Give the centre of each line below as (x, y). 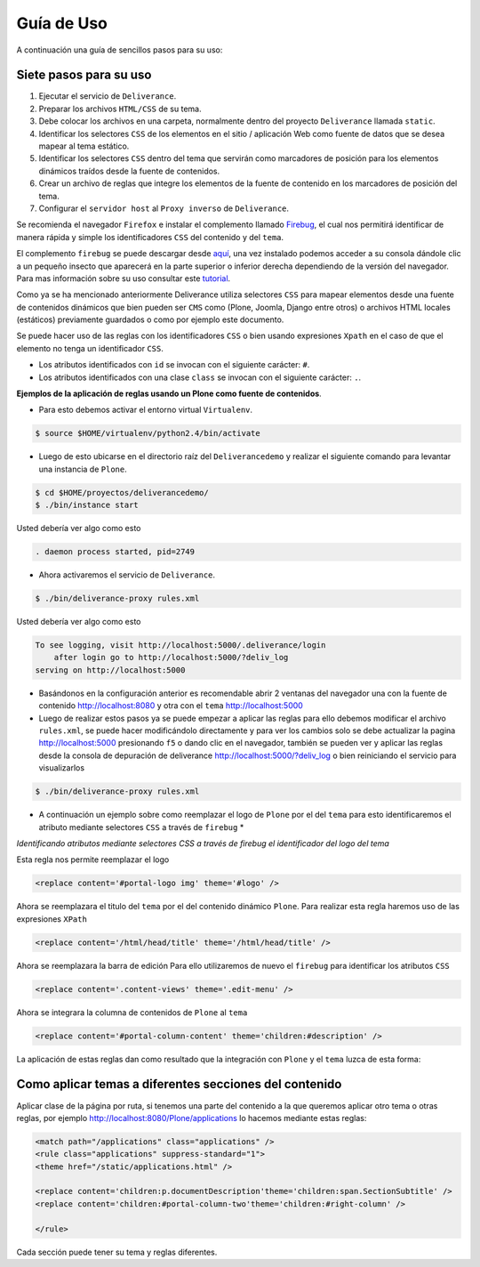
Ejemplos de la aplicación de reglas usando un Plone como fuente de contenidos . (169, 394)
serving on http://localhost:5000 (110, 670)
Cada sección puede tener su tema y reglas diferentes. (117, 1252)
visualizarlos (61, 768)
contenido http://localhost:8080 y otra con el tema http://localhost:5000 (171, 706)
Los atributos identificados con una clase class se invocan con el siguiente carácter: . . (200, 377)
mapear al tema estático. (84, 146)
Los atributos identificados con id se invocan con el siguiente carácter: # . (174, 365)
